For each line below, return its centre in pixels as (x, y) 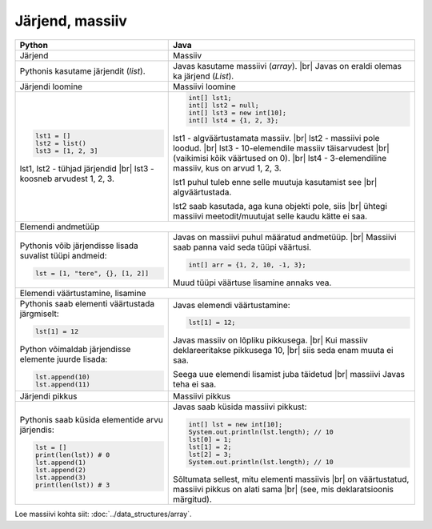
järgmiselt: (39, 314)
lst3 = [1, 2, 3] (66, 151)
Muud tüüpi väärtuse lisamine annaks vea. (252, 283)
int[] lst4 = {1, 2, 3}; (234, 120)
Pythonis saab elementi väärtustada (87, 304)
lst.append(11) (63, 384)
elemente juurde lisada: (64, 359)
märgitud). (192, 499)
